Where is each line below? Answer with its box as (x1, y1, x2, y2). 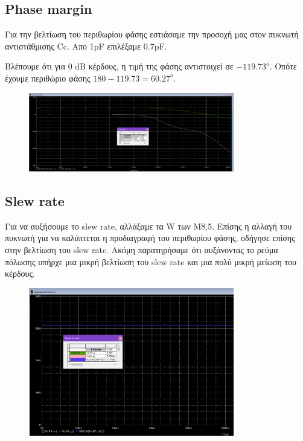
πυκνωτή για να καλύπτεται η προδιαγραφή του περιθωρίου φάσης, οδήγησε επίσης (5, 231, 295, 244)
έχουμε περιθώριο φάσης (5, 71, 91, 84)
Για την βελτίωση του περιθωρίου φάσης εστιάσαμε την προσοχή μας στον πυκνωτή (5, 28, 299, 40)
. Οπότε (269, 60, 297, 72)
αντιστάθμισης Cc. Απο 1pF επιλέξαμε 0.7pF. (5, 39, 167, 52)
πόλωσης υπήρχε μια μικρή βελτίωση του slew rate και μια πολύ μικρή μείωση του (5, 255, 297, 268)
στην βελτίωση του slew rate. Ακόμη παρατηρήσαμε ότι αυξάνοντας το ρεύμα (5, 243, 278, 256)
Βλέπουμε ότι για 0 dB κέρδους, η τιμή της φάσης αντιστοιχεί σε (5, 60, 234, 72)
